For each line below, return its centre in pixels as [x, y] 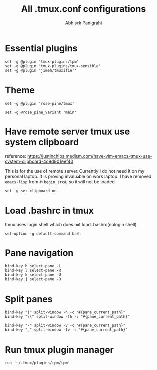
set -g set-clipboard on [31, 191]
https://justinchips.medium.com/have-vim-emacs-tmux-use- [90, 156]
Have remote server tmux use [68, 132]
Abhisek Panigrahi [83, 23]
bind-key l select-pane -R [33, 271]
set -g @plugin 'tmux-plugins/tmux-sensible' [53, 66]
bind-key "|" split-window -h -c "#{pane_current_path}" [65, 312]
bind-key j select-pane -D [33, 279]
